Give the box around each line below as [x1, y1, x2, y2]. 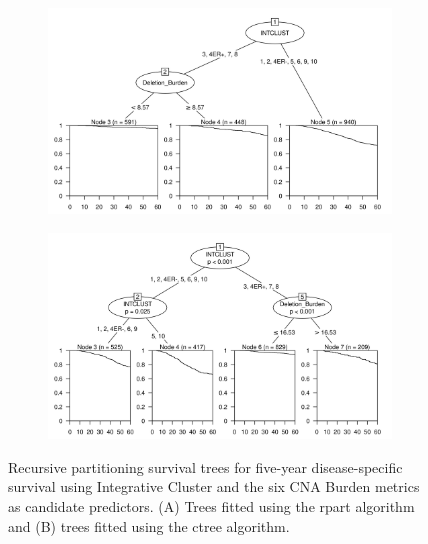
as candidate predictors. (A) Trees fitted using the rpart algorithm [8, 495, 415, 516]
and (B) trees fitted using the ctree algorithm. [8, 515, 290, 536]
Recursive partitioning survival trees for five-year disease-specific [8, 456, 403, 477]
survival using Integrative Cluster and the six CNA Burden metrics [8, 476, 420, 497]
